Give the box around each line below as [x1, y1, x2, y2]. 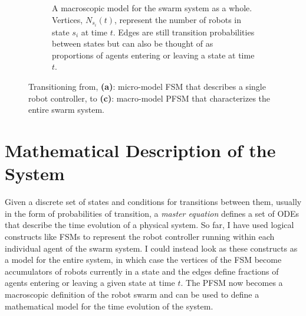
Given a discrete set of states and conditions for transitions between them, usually [5, 196, 302, 208]
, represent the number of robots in [114, 13, 242, 25]
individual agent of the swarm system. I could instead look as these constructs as [5, 242, 298, 254]
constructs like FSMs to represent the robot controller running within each [5, 230, 275, 242]
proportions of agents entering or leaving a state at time [52, 48, 255, 61]
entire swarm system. [28, 103, 104, 116]
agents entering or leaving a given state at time [5, 276, 175, 289]
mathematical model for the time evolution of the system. [5, 299, 213, 312]
